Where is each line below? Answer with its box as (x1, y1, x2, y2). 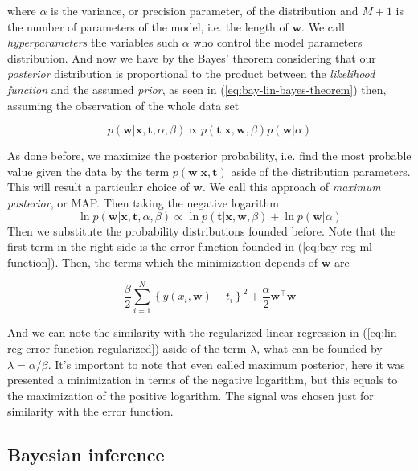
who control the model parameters (193, 34, 363, 51)
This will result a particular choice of (7, 178, 190, 195)
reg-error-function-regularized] (7, 340, 155, 357)
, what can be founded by (256, 340, 383, 357)
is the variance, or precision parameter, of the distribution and (51, 2, 359, 18)
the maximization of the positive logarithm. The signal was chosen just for (7, 387, 374, 403)
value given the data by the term (7, 162, 170, 179)
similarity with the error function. (7, 403, 174, 420)
